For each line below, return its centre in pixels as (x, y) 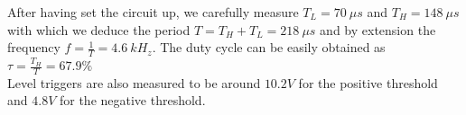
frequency (34, 47)
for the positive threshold (368, 82)
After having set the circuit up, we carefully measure (153, 12)
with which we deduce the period (99, 29)
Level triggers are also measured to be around (134, 82)
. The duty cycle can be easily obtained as (269, 47)
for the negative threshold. (132, 100)
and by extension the (378, 29)
